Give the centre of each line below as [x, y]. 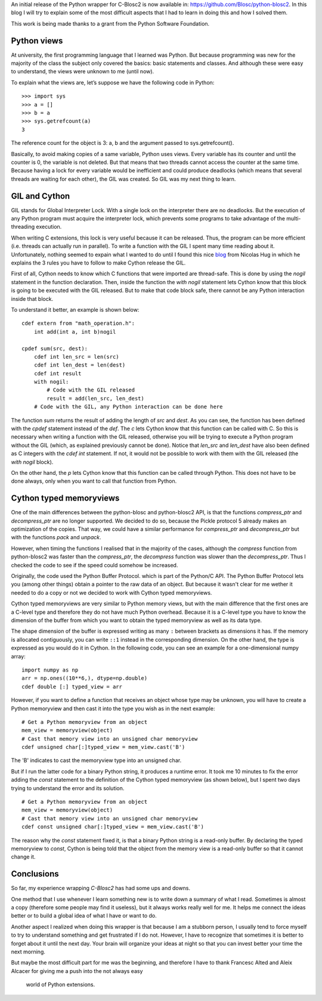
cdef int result [58, 373]
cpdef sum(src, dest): [55, 348]
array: [18, 656]
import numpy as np [50, 670]
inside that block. [32, 299]
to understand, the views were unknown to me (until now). [83, 71]
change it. [23, 857]
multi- [294, 219]
